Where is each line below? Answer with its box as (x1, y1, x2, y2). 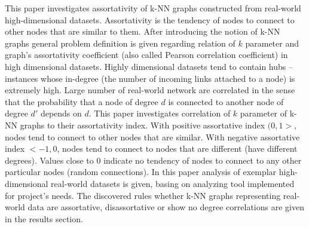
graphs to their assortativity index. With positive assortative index (20, 118, 265, 131)
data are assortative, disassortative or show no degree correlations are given (27, 201, 304, 213)
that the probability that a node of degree (5, 95, 158, 108)
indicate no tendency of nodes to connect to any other (103, 154, 302, 166)
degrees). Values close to (5, 154, 94, 166)
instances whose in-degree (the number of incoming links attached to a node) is (5, 72, 295, 84)
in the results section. (5, 212, 83, 225)
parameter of (240, 107, 287, 119)
